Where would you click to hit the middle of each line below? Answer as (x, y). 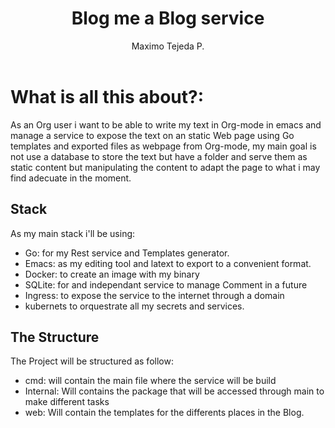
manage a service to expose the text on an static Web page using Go (152, 135)
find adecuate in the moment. (71, 178)
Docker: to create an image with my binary (112, 274)
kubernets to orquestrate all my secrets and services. (134, 306)
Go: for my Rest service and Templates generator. (127, 253)
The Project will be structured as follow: (92, 361)
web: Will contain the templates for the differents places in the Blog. (164, 413)
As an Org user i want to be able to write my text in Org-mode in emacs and (166, 124)
